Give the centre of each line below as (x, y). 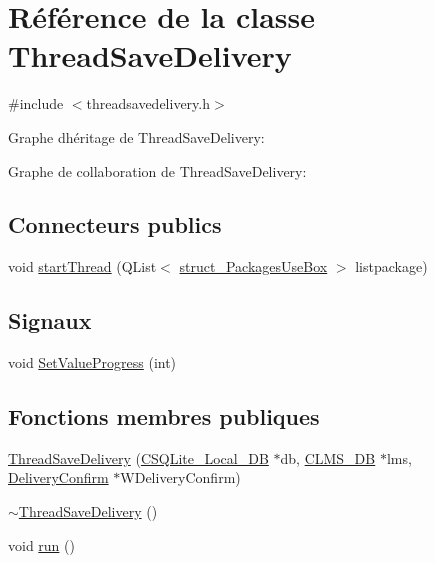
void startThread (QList (82, 266)
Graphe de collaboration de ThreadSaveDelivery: (157, 170)
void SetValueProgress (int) (92, 362)
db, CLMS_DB (328, 457)
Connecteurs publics (115, 224)
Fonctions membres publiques (164, 416)
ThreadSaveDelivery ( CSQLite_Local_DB (138, 457)
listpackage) (391, 266)
